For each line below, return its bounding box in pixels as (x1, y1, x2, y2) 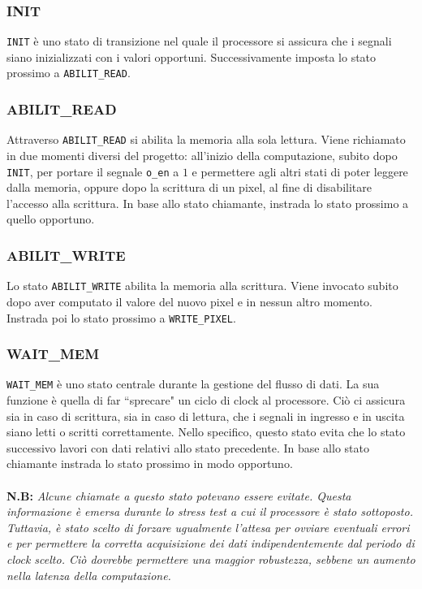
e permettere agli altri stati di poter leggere (192, 162, 408, 180)
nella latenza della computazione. (6, 566, 171, 583)
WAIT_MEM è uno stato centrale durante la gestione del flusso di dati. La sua (6, 375, 380, 392)
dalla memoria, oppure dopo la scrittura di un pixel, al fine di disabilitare (6, 179, 372, 196)
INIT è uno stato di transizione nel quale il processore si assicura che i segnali (6, 32, 392, 50)
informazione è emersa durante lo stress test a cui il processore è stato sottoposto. (6, 503, 413, 520)
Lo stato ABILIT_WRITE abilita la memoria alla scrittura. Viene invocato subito (6, 277, 398, 294)
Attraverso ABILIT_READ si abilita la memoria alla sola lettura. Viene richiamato (6, 131, 406, 148)
